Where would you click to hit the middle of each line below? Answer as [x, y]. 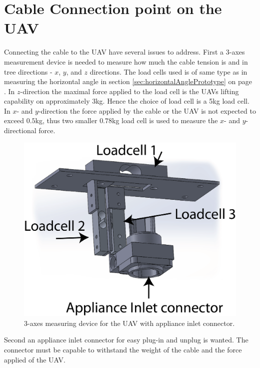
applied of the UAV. [35, 359]
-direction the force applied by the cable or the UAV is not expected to [147, 110]
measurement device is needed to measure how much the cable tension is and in [126, 61]
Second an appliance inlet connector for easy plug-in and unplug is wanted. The [126, 340]
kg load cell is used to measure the [165, 120]
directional [20, 130]
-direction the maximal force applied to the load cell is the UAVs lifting [129, 91]
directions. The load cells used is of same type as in [168, 71]
